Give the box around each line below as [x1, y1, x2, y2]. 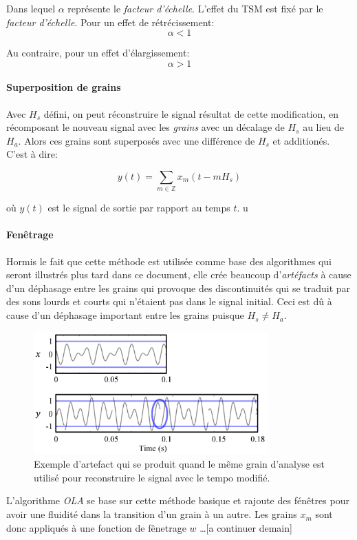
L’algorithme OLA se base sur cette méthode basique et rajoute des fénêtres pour [6, 493, 349, 508]
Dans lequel [6, 1, 56, 15]
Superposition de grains [6, 80, 121, 94]
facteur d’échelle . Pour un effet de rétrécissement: [6, 14, 215, 29]
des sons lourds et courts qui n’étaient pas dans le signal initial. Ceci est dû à [6, 294, 332, 309]
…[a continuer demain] [199, 520, 292, 534]
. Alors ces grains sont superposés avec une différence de [18, 133, 255, 147]
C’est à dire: [6, 147, 58, 161]
